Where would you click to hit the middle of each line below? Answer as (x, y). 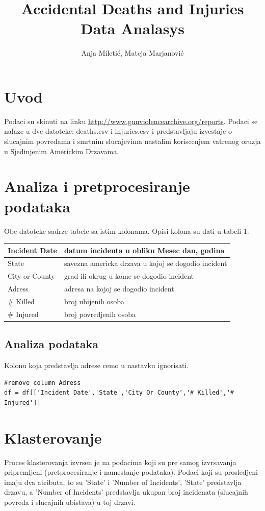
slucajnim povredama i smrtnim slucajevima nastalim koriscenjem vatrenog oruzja (132, 141)
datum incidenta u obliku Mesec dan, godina (144, 250)
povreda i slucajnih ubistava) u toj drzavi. (70, 502)
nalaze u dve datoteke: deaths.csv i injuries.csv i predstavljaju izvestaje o (118, 131)
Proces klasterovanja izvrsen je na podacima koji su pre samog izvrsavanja (120, 462)
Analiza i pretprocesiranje (97, 186)
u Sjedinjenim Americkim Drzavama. (62, 151)
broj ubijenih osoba (94, 301)
